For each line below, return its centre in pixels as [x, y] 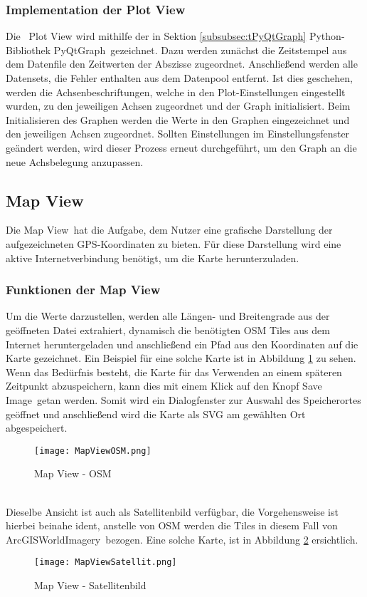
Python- [327, 36]
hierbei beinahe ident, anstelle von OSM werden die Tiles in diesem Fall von [172, 525]
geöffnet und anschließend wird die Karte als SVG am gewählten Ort [156, 414]
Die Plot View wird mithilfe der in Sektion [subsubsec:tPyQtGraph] [156, 36]
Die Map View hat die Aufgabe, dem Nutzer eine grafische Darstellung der [169, 230]
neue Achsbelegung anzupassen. [75, 161]
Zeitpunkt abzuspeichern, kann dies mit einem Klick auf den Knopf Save [164, 386]
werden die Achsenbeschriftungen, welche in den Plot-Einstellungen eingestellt [176, 92]
